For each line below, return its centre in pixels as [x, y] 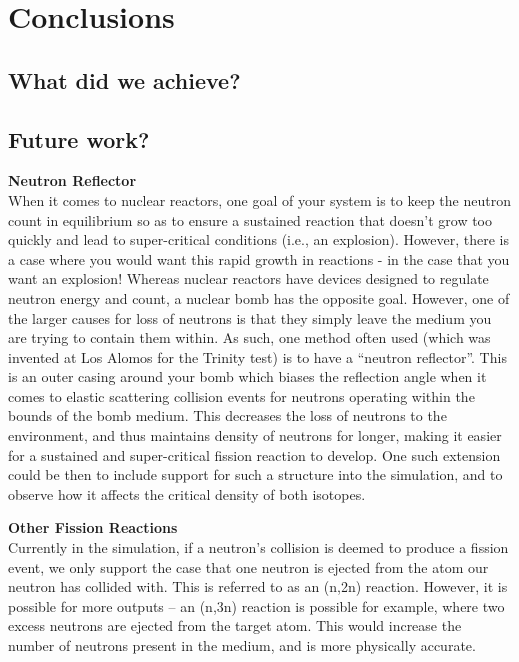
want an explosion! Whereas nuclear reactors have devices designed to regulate [248, 278]
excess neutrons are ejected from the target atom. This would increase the [235, 625]
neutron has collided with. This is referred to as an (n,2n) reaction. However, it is [258, 586]
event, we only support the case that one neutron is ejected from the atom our [248, 566]
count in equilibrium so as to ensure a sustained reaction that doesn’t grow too [250, 219]
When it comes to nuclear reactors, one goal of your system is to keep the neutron [259, 199]
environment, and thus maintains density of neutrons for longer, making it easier [255, 435]
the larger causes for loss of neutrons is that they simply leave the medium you [250, 317]
